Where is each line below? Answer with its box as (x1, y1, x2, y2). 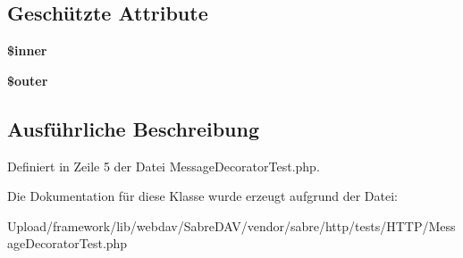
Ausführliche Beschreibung (7, 114, 259, 142)
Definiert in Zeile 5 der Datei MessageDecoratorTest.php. (7, 156, 320, 175)
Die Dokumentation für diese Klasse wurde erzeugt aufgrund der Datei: (7, 187, 398, 205)
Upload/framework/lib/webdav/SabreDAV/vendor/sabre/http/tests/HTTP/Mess (7, 216, 456, 235)
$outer (7, 71, 48, 89)
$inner (7, 41, 47, 60)
